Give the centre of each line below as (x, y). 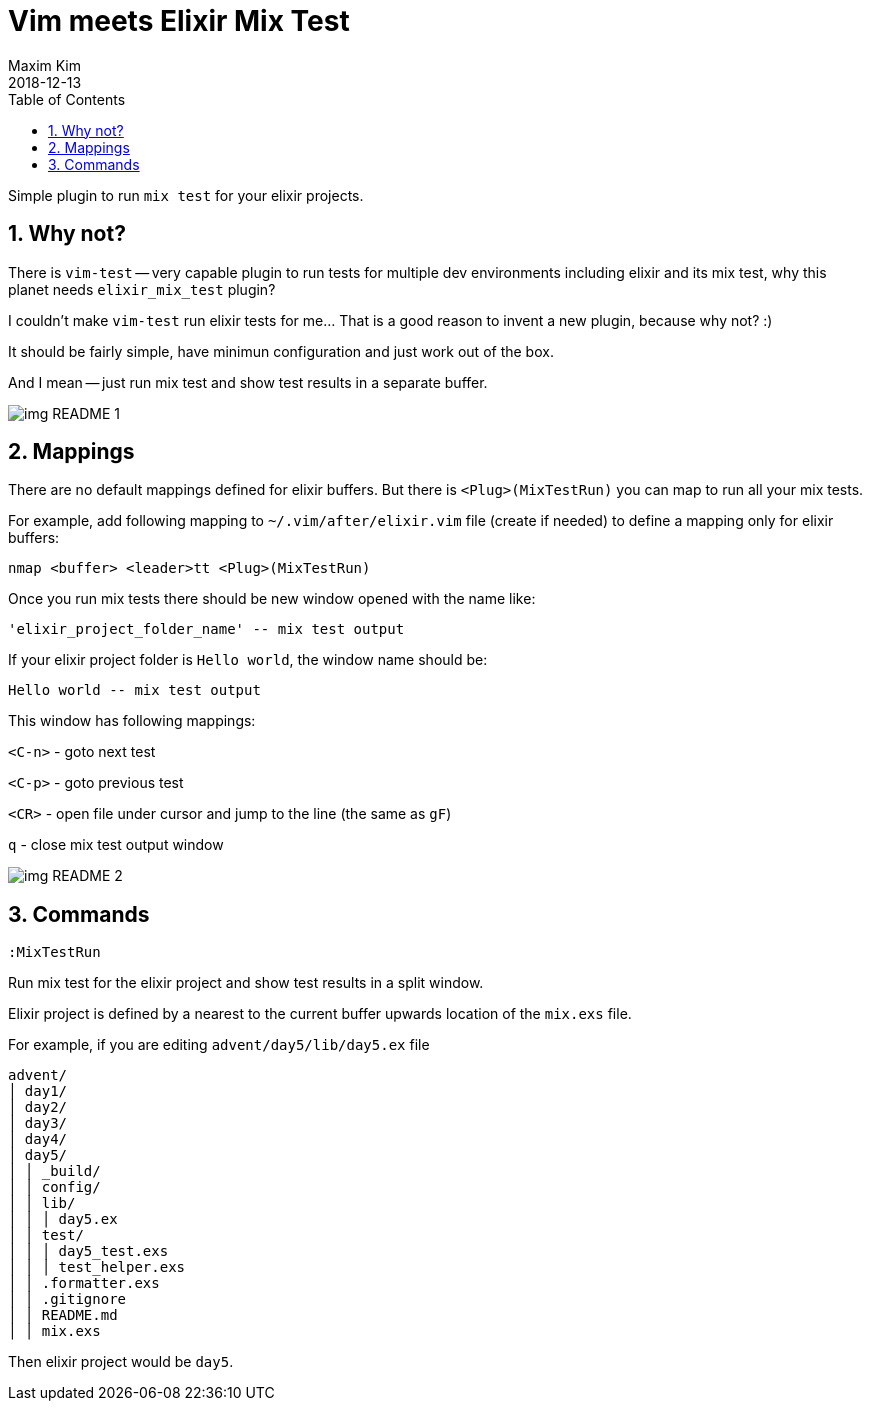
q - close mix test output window (116, 845)
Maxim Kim (45, 65)
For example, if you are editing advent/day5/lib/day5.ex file (219, 1045)
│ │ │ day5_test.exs (88, 1251)
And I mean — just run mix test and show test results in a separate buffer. (248, 382)
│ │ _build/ (54, 1171)
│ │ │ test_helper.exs (97, 1267)
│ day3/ (38, 1123)
